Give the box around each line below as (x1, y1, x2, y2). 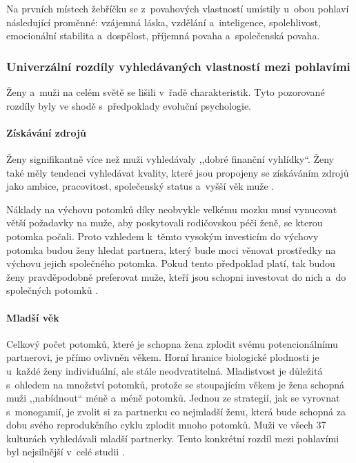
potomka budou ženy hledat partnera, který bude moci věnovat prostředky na (6, 242, 336, 257)
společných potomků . (6, 283, 99, 297)
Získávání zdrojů (6, 125, 86, 139)
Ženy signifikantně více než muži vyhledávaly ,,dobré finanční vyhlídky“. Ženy (6, 151, 334, 166)
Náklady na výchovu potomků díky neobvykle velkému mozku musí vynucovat (6, 201, 337, 216)
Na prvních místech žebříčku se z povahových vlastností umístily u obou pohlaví (6, 1, 349, 15)
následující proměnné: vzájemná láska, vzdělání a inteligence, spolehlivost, (6, 14, 322, 29)
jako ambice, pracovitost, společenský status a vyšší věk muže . (6, 179, 275, 193)
